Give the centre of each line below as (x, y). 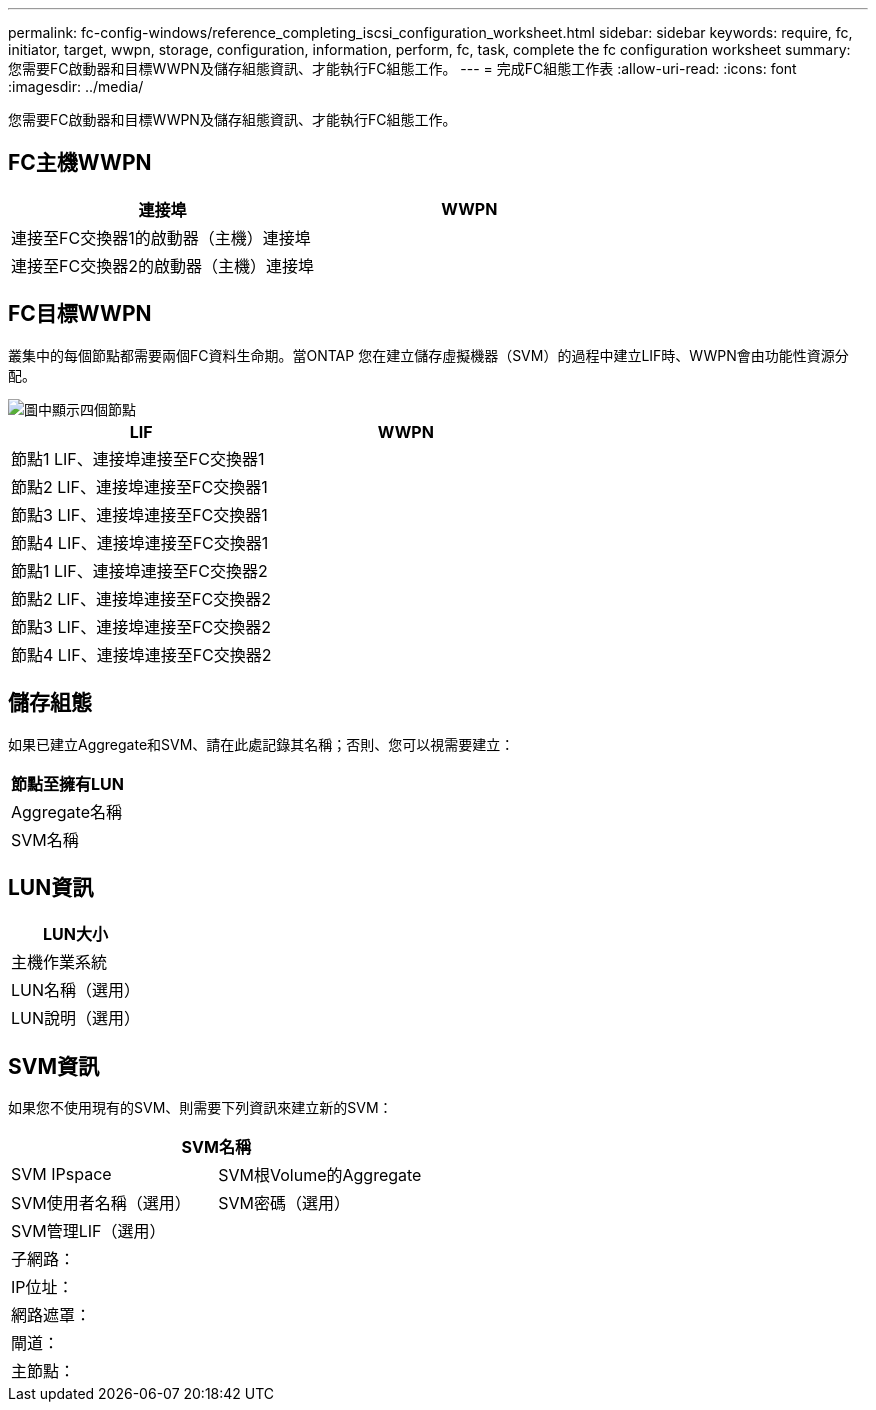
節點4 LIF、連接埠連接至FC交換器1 (140, 542)
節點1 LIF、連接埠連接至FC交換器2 (139, 570)
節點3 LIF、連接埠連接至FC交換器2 (141, 626)
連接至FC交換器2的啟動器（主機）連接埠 (162, 265)
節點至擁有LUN (67, 783)
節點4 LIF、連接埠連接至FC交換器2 (141, 654)
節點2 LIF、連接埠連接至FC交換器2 (141, 598)
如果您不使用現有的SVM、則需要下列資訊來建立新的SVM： (200, 1108)
